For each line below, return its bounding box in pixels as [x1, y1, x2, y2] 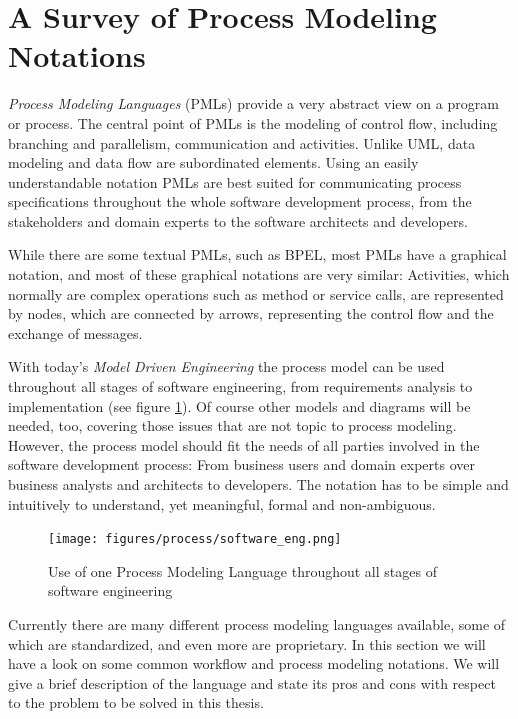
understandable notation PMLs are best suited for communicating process [8, 171, 462, 192]
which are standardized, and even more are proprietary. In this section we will [8, 633, 486, 654]
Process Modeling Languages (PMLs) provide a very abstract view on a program [8, 93, 499, 114]
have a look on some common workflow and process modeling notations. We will [8, 653, 500, 674]
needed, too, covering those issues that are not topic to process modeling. [8, 415, 457, 436]
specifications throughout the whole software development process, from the [8, 191, 472, 212]
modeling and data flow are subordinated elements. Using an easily [8, 152, 419, 173]
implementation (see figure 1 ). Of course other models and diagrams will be [8, 395, 471, 416]
